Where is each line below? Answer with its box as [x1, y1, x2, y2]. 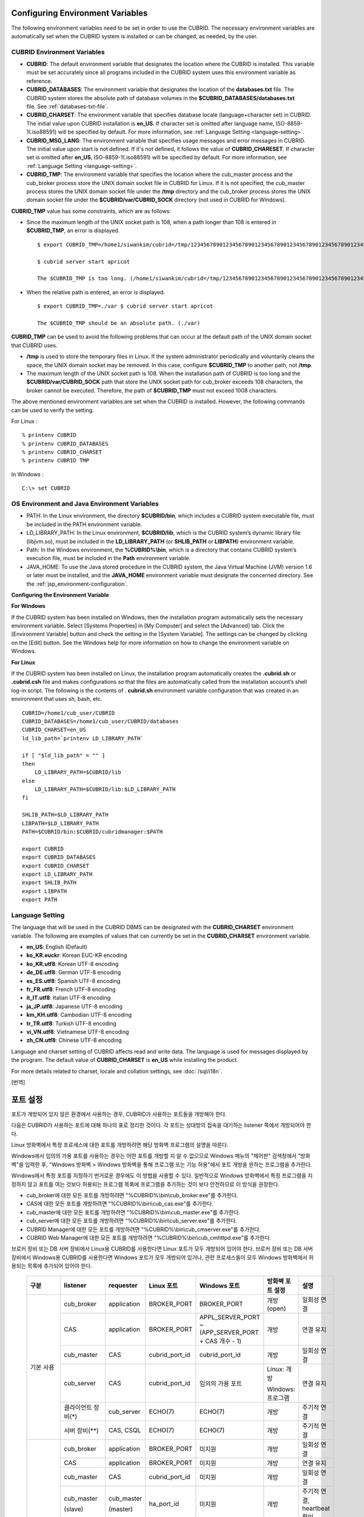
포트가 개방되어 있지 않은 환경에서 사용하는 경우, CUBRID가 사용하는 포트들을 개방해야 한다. [11, 1110, 227, 1118]
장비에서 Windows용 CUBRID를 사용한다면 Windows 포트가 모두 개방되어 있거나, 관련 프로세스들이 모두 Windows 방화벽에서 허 [11, 1254, 314, 1261]
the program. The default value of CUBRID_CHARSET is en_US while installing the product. [11, 1056, 239, 1064]
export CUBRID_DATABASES [22, 854, 96, 861]
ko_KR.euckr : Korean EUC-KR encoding [26, 951, 127, 959]
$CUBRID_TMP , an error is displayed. [26, 227, 120, 234]
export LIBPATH [22, 888, 67, 894]
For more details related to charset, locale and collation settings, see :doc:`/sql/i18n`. [11, 1067, 223, 1075]
